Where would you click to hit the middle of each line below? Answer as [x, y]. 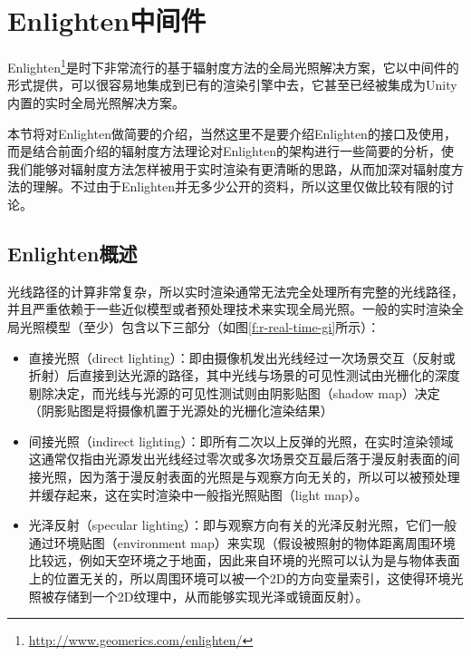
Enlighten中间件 [107, 20]
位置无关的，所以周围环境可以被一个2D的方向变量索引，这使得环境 [252, 578]
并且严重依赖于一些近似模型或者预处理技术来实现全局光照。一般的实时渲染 [229, 309]
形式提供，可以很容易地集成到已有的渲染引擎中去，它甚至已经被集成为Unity [232, 85]
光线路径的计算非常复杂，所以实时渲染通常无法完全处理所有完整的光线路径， [235, 291]
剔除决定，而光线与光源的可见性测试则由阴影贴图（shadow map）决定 [234, 392]
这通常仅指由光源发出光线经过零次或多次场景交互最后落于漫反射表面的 [238, 459]
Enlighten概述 [72, 253]
